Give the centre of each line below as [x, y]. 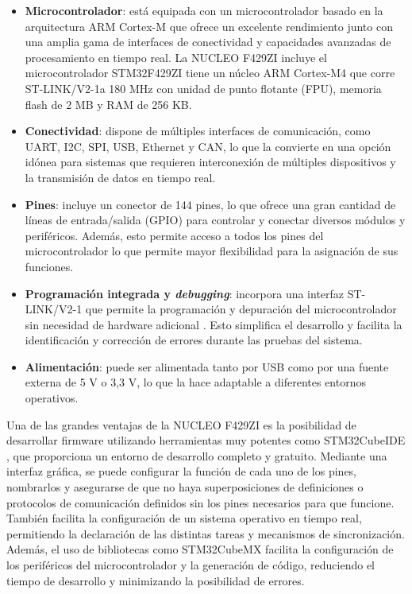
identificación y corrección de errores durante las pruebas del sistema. [194, 340]
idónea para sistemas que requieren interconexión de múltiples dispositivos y [210, 162]
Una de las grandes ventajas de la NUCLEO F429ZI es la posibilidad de [181, 424]
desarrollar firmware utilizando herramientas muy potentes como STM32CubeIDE [206, 440]
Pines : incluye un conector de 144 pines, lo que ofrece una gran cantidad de [210, 204]
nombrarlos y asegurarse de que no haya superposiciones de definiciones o [185, 487]
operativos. [52, 398]
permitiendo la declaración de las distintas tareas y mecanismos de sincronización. [206, 533]
